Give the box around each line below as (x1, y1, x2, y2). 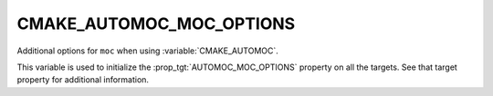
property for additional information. (16, 74, 150, 85)
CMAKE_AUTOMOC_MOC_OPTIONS (16, 14, 296, 34)
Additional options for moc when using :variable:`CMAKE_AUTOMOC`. (16, 45, 278, 56)
